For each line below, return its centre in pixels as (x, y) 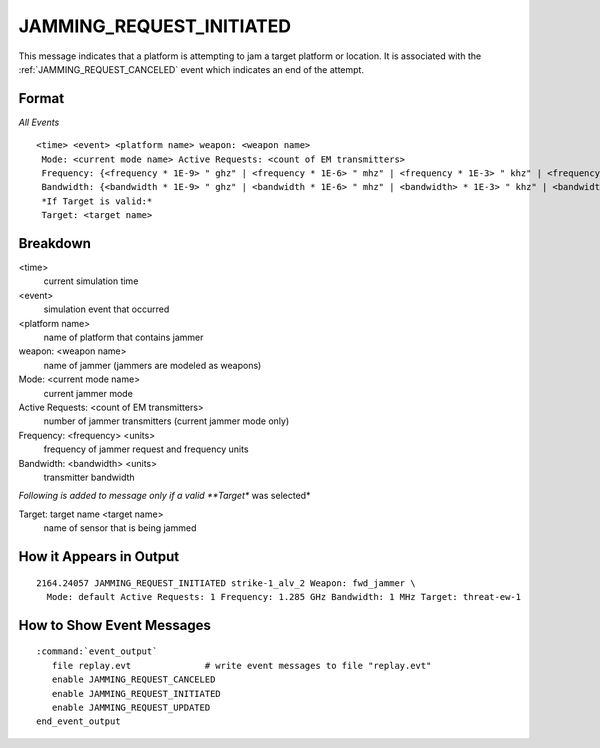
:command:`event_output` (97, 651)
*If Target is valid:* (97, 201)
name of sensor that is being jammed (120, 528)
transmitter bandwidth (89, 477)
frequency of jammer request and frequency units (146, 449)
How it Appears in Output (99, 556)
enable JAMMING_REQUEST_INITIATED (136, 693)
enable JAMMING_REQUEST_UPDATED (131, 707)
